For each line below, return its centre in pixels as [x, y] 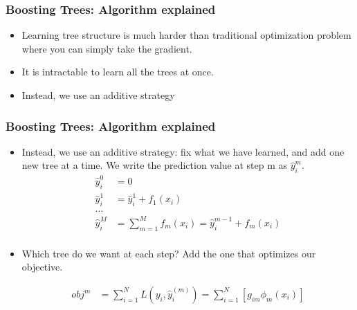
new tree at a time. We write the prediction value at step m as [155, 165]
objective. [42, 267]
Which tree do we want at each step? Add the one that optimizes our [169, 253]
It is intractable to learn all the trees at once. [118, 72]
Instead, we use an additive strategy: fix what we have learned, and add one [183, 151]
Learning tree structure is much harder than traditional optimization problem [186, 35]
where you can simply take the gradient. [107, 48]
